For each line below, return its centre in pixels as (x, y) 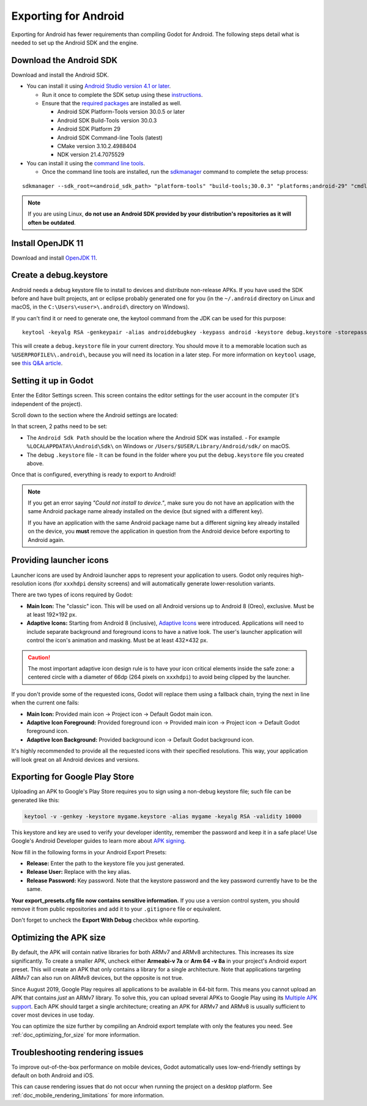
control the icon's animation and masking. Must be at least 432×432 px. (117, 641)
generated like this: (35, 800)
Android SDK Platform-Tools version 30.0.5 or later (121, 112)
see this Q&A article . (37, 363)
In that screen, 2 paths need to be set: (59, 426)
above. (35, 463)
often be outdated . (52, 222)
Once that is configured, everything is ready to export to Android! (94, 475)
